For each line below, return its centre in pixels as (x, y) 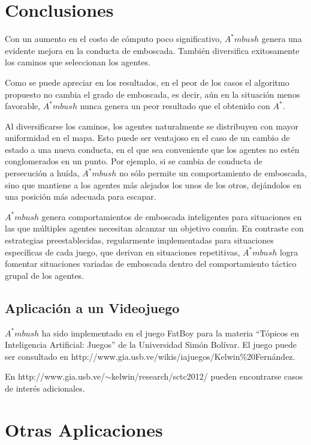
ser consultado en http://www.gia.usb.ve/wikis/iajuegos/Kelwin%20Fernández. (150, 356)
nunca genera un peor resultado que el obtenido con (175, 106)
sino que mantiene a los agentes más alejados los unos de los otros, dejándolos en (153, 184)
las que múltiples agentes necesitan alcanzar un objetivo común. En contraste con (154, 228)
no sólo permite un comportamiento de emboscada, (213, 173)
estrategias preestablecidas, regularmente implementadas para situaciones (139, 240)
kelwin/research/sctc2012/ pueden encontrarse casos (207, 376)
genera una (282, 39)
